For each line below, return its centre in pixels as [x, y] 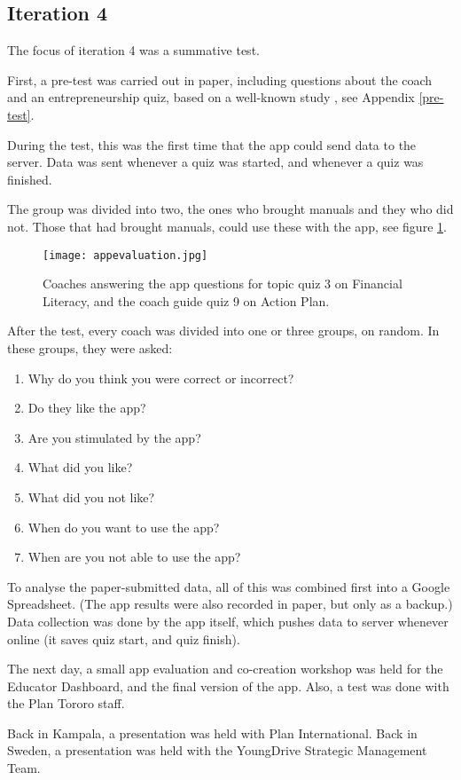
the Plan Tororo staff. [66, 703]
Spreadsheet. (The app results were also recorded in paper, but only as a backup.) [230, 604]
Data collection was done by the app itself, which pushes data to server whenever [228, 621]
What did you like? [80, 467]
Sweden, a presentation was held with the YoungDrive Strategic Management [217, 750]
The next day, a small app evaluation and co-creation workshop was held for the [225, 669]
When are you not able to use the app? [134, 557]
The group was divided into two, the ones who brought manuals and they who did [230, 209]
